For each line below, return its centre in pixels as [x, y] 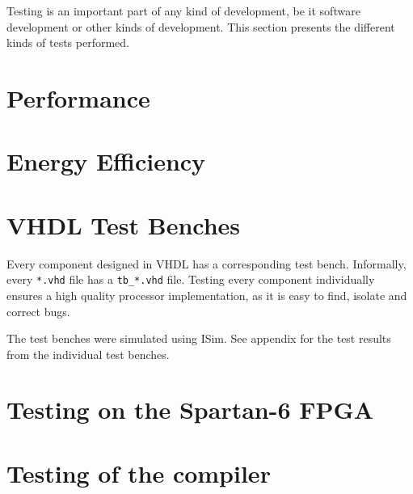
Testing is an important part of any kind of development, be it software [183, 11]
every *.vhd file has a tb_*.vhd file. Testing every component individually [191, 279]
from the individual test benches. [88, 354]
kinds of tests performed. [68, 42]
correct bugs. [38, 311]
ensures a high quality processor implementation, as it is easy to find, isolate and [207, 295]
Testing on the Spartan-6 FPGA [190, 410]
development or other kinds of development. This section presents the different [201, 26]
